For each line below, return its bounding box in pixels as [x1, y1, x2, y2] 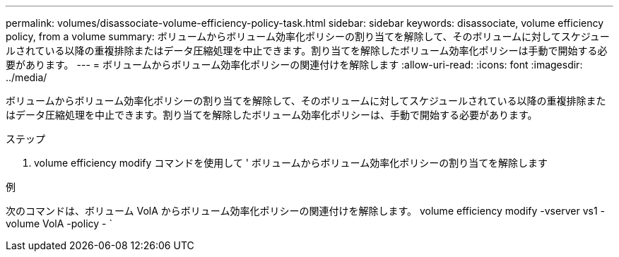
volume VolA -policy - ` [6, 217, 112, 229]
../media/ [6, 71, 47, 83]
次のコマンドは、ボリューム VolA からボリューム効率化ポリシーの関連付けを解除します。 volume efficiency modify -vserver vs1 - [6, 205, 605, 217]
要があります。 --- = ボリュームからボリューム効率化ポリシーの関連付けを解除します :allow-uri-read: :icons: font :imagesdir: [6, 59, 583, 71]
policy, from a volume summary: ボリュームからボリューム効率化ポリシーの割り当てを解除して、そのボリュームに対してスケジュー [6, 30, 610, 42]
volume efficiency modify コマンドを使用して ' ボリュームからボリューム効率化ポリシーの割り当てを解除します [34, 157, 548, 169]
